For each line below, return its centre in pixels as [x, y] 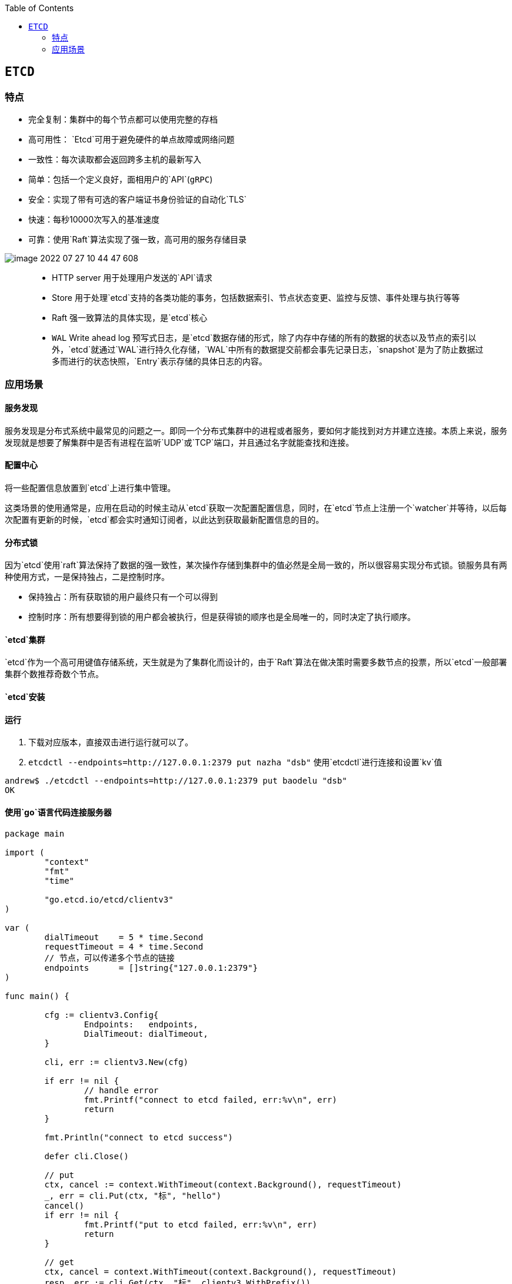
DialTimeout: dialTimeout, [146, 1033]
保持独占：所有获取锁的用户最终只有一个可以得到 [123, 597]
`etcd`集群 [25, 639]
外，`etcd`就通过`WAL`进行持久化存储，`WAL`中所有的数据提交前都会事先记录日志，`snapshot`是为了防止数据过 [268, 350]
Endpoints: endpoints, [141, 1024]
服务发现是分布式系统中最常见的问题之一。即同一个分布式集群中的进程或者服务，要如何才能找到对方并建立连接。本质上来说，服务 [256, 430]
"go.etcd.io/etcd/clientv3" [109, 899]
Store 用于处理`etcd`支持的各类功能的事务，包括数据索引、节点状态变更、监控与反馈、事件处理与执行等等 [256, 298]
